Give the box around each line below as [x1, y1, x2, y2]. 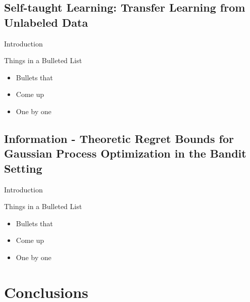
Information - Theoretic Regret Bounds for [4, 130, 234, 146]
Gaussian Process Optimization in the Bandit [4, 145, 246, 161]
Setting [4, 160, 42, 176]
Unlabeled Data [4, 14, 88, 30]
